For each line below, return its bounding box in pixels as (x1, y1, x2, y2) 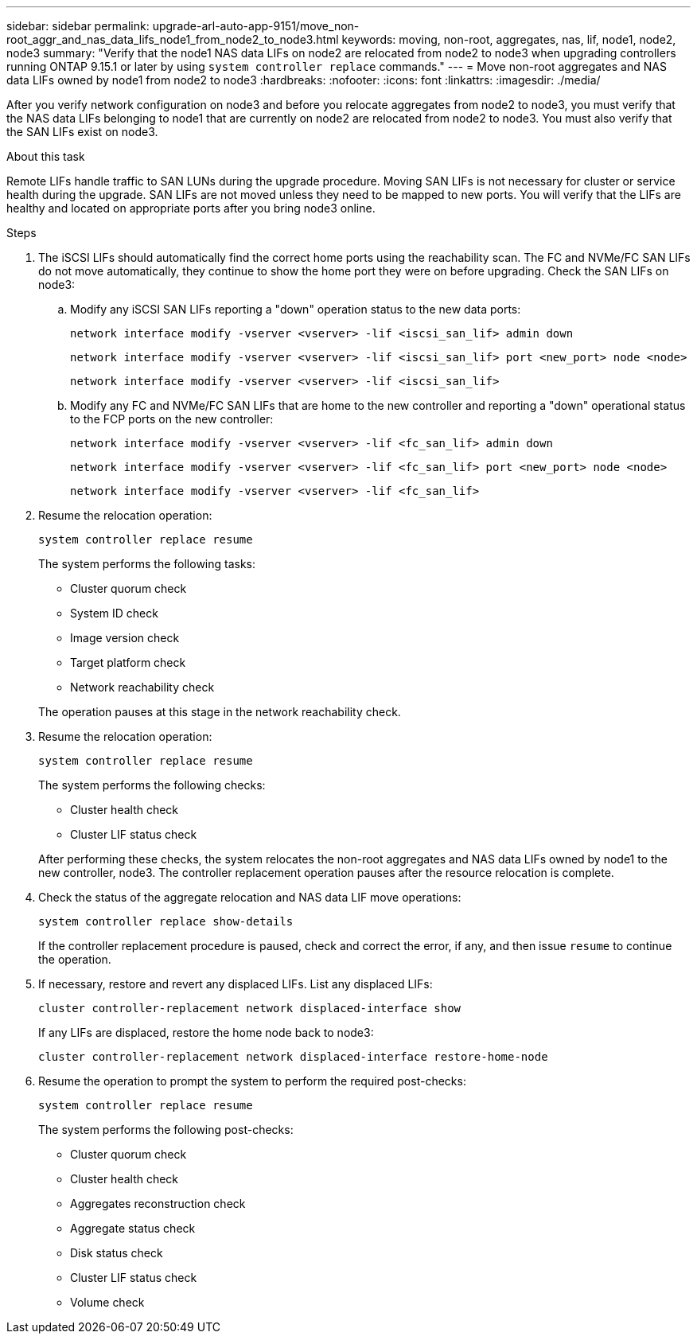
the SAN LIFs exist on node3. (6, 125, 158, 138)
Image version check (70, 631, 180, 645)
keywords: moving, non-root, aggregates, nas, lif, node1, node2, (341, 33, 676, 46)
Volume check (70, 1295, 145, 1309)
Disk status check (70, 1246, 163, 1260)
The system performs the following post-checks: (38, 1123, 294, 1136)
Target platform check (70, 656, 186, 669)
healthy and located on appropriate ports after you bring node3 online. (6, 201, 376, 215)
